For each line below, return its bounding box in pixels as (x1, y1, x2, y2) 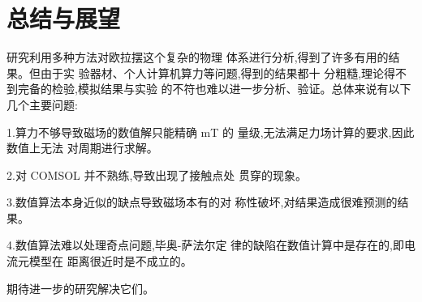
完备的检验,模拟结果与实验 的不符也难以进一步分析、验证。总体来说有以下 (17, 80, 411, 97)
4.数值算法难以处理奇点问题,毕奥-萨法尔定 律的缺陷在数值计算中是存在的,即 (6, 236, 404, 253)
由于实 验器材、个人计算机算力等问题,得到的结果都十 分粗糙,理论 (40, 64, 385, 81)
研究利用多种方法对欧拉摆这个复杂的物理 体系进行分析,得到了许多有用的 (6, 49, 389, 66)
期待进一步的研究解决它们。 (6, 279, 154, 296)
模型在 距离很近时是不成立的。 (28, 253, 192, 270)
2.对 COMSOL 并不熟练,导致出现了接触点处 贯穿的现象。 (6, 166, 308, 183)
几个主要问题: (6, 96, 78, 113)
